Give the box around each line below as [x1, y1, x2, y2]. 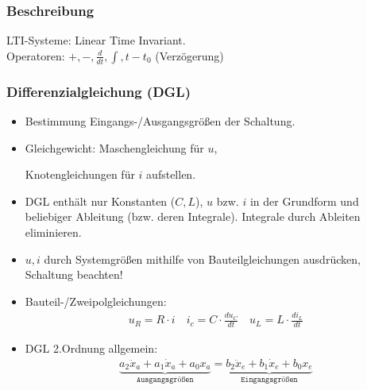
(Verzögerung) [155, 47, 224, 64]
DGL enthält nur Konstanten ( [25, 192, 176, 209]
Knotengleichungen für [25, 166, 135, 183]
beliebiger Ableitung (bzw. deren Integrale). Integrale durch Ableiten [25, 208, 361, 225]
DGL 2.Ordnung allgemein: [25, 339, 158, 356]
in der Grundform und [249, 192, 359, 209]
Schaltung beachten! [25, 266, 123, 283]
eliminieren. [25, 224, 82, 240]
